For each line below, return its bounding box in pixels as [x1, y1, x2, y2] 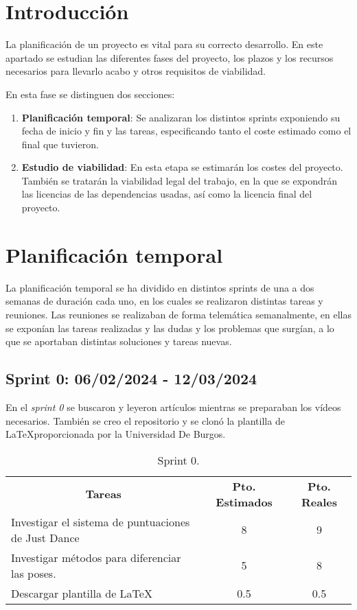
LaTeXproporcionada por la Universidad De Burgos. [5, 427, 226, 441]
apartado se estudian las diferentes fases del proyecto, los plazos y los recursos [5, 50, 334, 64]
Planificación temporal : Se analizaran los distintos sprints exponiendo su [21, 110, 341, 124]
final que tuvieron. [21, 137, 99, 151]
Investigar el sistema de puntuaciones [11, 513, 190, 530]
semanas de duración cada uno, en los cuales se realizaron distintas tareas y [5, 294, 323, 308]
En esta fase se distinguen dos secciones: [5, 86, 175, 101]
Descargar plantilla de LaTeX [11, 585, 152, 601]
